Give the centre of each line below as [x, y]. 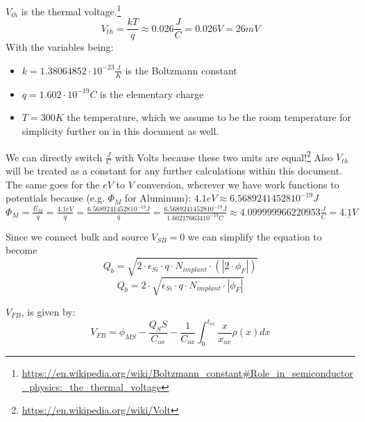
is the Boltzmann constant [181, 70]
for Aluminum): [158, 198]
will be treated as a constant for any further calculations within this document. [174, 170]
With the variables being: [60, 47]
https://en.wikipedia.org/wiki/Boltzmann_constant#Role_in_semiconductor [187, 372]
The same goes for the [53, 184]
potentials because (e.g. [55, 198]
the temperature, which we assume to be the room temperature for [209, 117]
